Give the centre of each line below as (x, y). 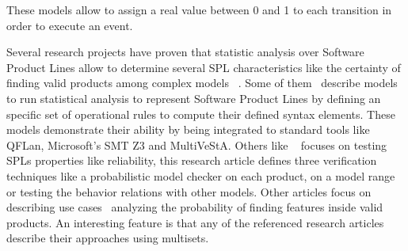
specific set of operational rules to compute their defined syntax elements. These (201, 114)
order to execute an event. (70, 25)
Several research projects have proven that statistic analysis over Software (185, 52)
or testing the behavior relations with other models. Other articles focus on (189, 191)
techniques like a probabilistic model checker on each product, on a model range (201, 175)
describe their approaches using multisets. (108, 238)
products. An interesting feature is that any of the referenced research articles (195, 222)
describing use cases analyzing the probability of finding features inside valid (195, 207)
